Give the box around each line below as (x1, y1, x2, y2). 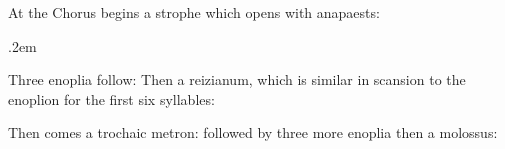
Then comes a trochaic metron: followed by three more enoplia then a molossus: (8, 122, 498, 143)
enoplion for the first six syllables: (8, 88, 215, 109)
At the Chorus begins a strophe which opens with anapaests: (8, 2, 380, 22)
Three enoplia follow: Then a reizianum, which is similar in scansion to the (8, 69, 466, 90)
